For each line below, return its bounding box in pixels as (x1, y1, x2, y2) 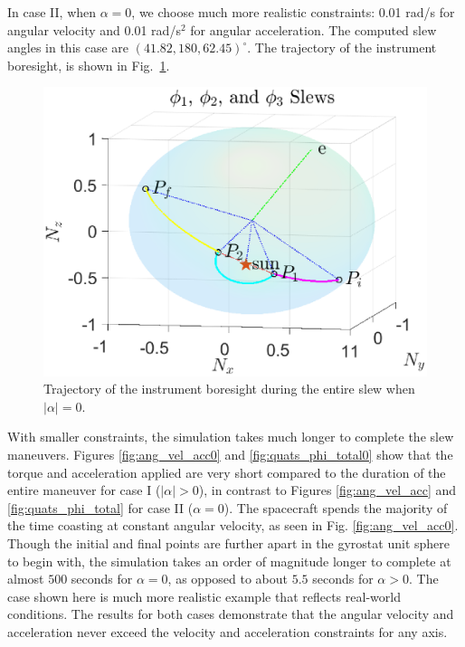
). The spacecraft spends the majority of (223, 498, 448, 517)
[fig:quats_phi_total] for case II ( (7, 498, 194, 517)
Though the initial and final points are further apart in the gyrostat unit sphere (7, 533, 450, 552)
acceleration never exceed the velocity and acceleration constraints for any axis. (7, 622, 448, 641)
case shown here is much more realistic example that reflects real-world (7, 586, 401, 605)
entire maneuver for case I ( (7, 480, 161, 500)
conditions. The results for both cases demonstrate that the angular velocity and (7, 604, 454, 623)
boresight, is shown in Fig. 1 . (7, 55, 170, 74)
